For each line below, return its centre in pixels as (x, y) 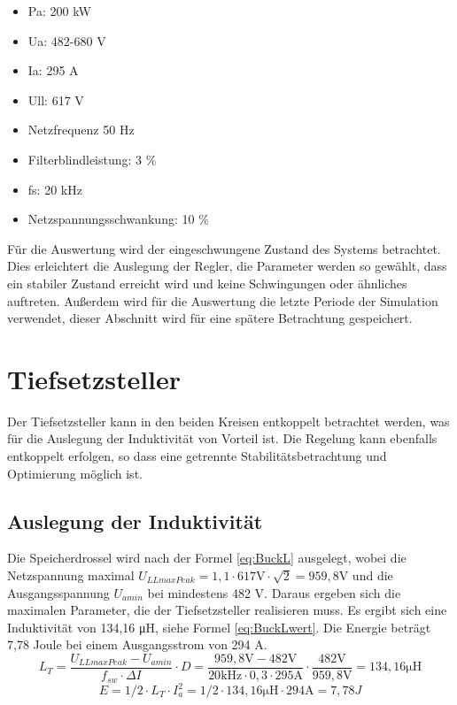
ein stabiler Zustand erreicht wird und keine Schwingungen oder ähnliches (207, 283)
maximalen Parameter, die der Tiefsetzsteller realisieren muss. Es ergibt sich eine (227, 610)
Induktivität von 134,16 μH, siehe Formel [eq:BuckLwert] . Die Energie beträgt (219, 627)
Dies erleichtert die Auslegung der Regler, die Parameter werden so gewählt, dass (227, 266)
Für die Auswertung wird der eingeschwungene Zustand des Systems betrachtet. (224, 248)
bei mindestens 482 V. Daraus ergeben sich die (274, 592)
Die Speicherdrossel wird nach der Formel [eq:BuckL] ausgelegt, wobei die (207, 558)
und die (372, 575)
